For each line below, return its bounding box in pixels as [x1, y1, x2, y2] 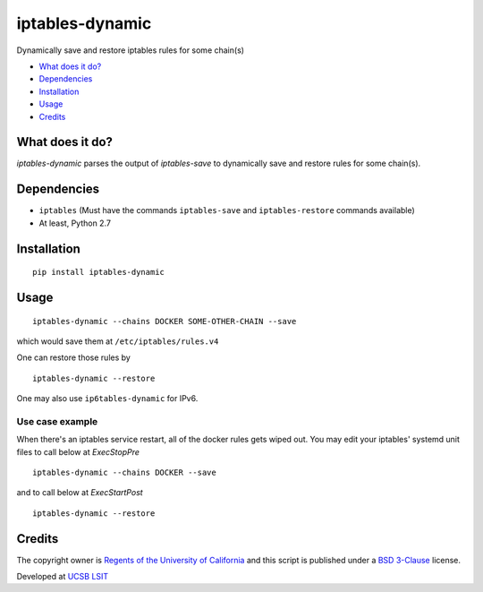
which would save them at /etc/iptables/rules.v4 [16, 336, 219, 347]
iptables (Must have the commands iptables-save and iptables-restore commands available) [38, 205, 415, 216]
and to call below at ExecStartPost [16, 487, 143, 498]
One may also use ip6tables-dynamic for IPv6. [16, 393, 199, 404]
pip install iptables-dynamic [32, 267, 165, 278]
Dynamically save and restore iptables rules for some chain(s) [16, 45, 245, 56]
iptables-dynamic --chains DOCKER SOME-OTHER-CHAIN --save [32, 316, 297, 326]
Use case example [16, 415, 98, 427]
